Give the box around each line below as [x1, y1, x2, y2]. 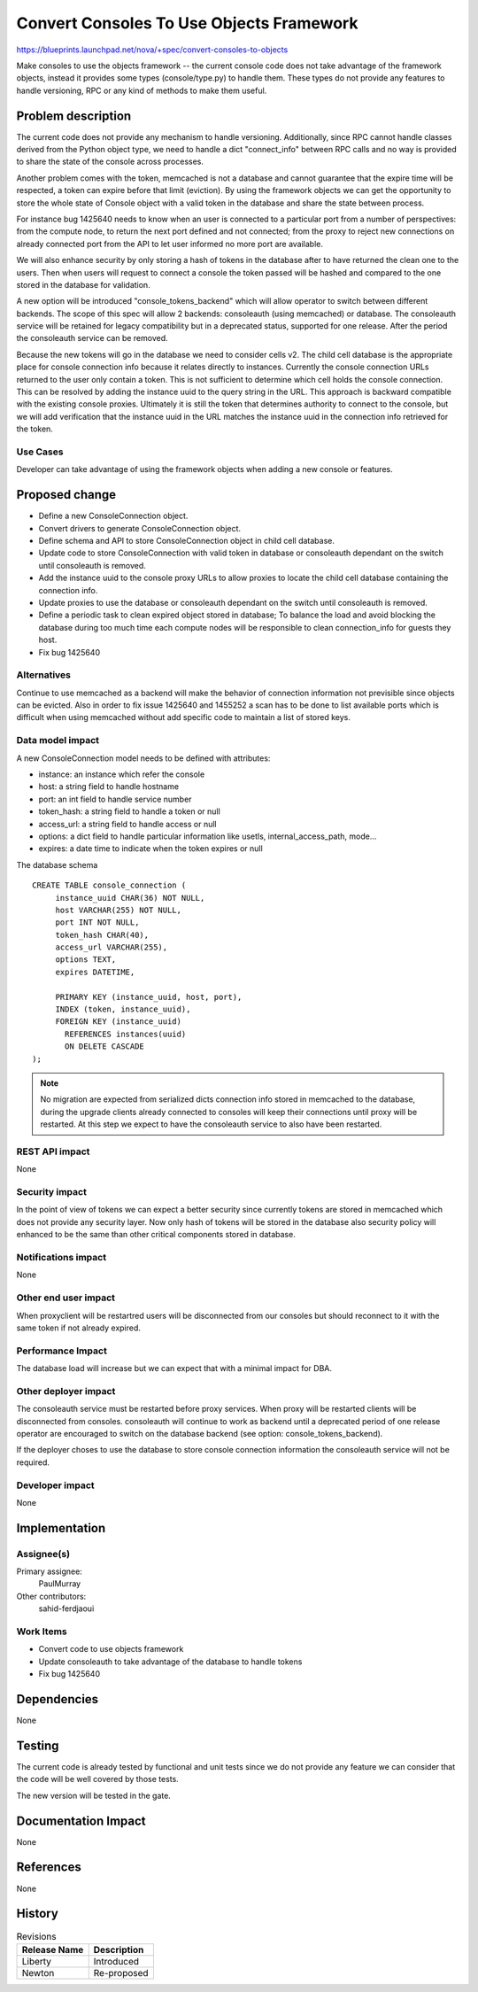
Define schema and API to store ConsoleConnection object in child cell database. [38, 536, 335, 546]
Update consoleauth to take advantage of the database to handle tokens [38, 1656, 303, 1667]
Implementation [16, 1520, 106, 1536]
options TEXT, [55, 955, 117, 965]
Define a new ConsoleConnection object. [38, 510, 189, 522]
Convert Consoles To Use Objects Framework [16, 13, 358, 33]
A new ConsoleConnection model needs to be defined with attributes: [16, 753, 271, 763]
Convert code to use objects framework [38, 1644, 184, 1655]
